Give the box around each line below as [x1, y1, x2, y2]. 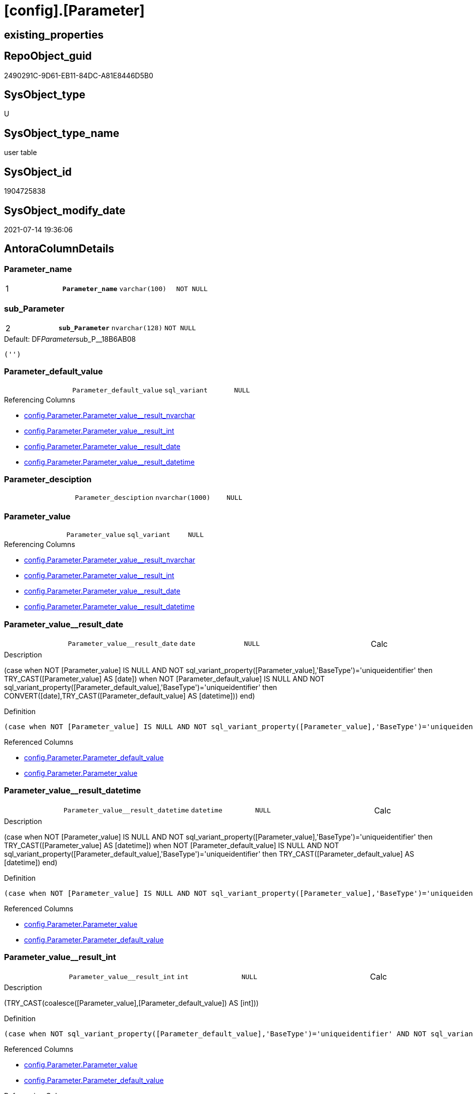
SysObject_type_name [4, 126, 120, 140]
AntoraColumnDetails [4, 242, 114, 255]
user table [4, 148, 37, 157]
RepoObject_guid [4, 50, 92, 63]
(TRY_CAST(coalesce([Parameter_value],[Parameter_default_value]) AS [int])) [4, 999, 259, 1008]
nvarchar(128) [111, 324, 163, 332]
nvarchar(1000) [155, 494, 210, 502]
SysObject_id [4, 165, 72, 178]
